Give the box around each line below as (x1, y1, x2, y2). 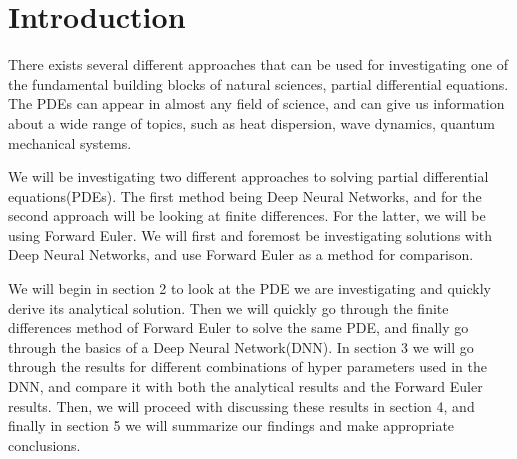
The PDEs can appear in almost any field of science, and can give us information (8, 93, 505, 114)
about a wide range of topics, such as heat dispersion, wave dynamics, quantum (8, 112, 496, 133)
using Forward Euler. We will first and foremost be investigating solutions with (8, 224, 493, 245)
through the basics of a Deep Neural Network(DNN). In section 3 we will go (8, 336, 474, 357)
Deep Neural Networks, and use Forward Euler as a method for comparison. (8, 244, 474, 265)
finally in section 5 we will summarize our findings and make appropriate (8, 415, 455, 436)
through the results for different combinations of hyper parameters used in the (8, 356, 488, 377)
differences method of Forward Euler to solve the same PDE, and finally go (8, 317, 469, 338)
